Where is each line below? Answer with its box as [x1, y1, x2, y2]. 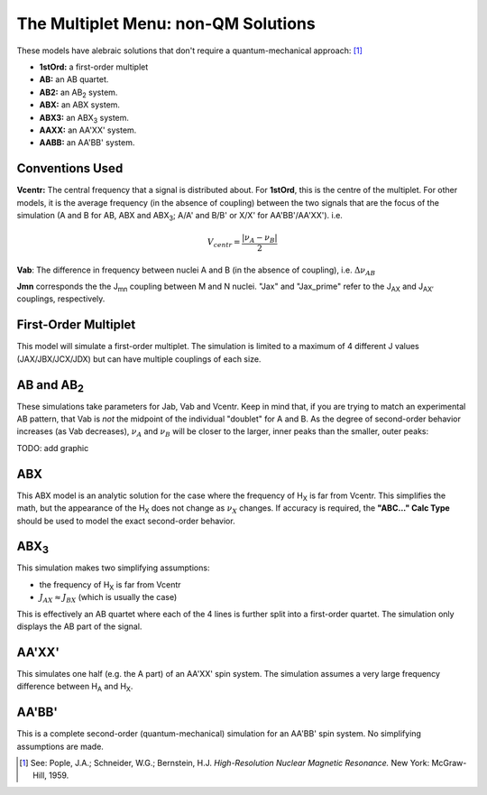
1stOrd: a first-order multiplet [39, 61, 149, 72]
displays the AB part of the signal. [16, 621, 142, 632]
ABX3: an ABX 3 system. [39, 112, 130, 125]
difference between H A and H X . [16, 681, 133, 694]
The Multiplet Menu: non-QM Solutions [16, 14, 316, 33]
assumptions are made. [16, 741, 104, 752]
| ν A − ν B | [242, 233, 279, 245]
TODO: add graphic [16, 442, 89, 453]
